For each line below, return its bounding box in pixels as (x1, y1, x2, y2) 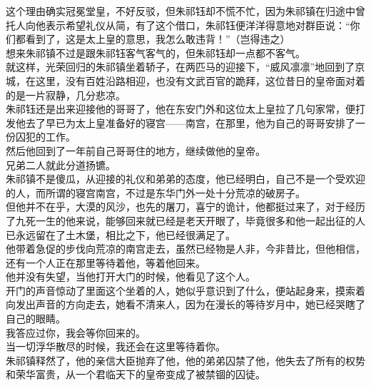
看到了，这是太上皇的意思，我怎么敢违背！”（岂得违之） (25, 31, 290, 46)
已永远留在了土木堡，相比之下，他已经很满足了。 (6, 227, 235, 242)
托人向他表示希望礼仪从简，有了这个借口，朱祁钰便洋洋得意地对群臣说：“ (6, 17, 350, 32)
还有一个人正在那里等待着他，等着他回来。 (6, 255, 205, 270)
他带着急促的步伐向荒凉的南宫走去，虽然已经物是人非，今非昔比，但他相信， (6, 241, 365, 256)
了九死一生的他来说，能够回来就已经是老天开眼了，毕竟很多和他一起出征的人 (6, 213, 365, 228)
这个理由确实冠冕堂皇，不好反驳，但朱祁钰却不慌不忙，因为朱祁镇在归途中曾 (6, 4, 365, 18)
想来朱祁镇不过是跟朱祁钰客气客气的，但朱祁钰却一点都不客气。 (6, 45, 305, 60)
